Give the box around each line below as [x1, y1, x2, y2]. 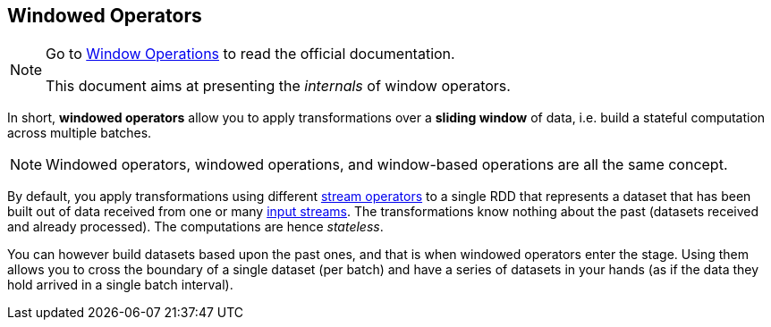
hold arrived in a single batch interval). [7, 277, 233, 293]
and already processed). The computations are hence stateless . [7, 219, 384, 235]
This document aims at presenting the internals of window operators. [46, 77, 511, 96]
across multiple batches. [7, 125, 152, 141]
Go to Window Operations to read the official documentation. [46, 45, 455, 63]
